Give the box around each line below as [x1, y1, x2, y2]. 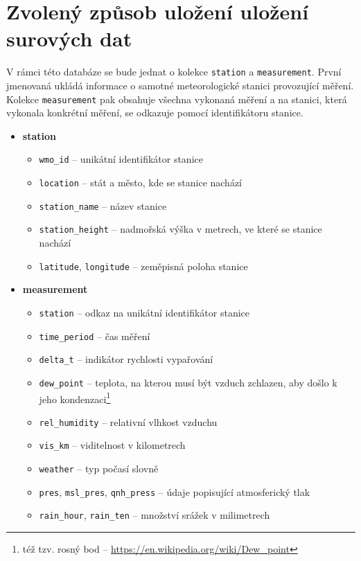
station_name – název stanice [39, 198, 167, 213]
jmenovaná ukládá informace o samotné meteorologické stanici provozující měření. [6, 78, 354, 92]
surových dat [6, 24, 132, 53]
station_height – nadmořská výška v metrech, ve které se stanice [39, 222, 322, 236]
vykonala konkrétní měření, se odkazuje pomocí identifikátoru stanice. [6, 105, 303, 120]
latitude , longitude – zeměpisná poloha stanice [39, 258, 248, 273]
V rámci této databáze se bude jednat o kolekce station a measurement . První [6, 64, 342, 79]
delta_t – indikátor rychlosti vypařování [39, 352, 213, 366]
